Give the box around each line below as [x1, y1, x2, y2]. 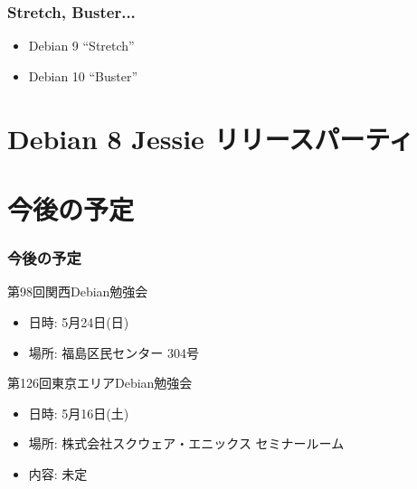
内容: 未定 [28, 464, 88, 483]
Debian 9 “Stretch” [28, 36, 135, 55]
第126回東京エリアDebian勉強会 [7, 373, 193, 392]
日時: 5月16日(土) [28, 403, 129, 422]
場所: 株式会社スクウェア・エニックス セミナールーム [28, 434, 345, 453]
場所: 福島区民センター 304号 [28, 343, 200, 362]
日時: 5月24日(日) [28, 312, 129, 331]
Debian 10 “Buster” [28, 66, 138, 85]
